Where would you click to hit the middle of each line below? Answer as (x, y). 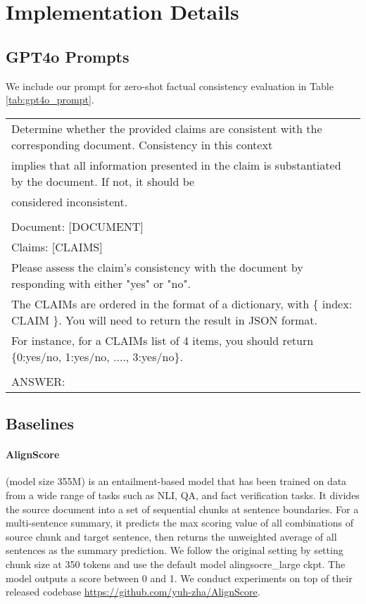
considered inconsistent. (70, 201)
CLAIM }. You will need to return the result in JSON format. (164, 320)
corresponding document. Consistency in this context (142, 144)
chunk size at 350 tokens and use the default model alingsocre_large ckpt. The (176, 564)
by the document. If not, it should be (103, 181)
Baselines (40, 423)
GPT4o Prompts (68, 56)
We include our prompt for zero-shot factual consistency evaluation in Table (170, 86)
